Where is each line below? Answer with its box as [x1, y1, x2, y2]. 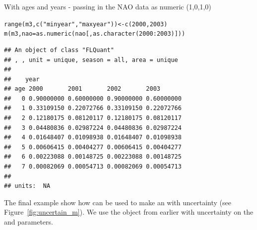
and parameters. [4, 217, 53, 227]
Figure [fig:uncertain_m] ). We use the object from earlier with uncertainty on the [4, 207, 254, 217]
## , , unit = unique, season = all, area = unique [4, 56, 178, 63]
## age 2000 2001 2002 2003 [4, 85, 160, 93]
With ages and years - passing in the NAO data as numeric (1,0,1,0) [4, 1, 211, 11]
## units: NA [4, 182, 51, 190]
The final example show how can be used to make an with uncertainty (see [4, 197, 231, 207]
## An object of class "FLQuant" [4, 46, 114, 54]
